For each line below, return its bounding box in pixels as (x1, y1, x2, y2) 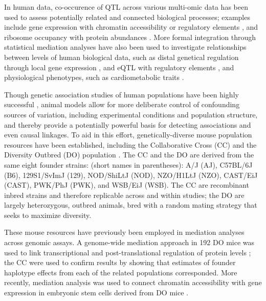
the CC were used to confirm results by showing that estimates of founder (4, 257, 236, 268)
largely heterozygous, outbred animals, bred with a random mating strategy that (4, 199, 257, 210)
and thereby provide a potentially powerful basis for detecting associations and (4, 119, 251, 130)
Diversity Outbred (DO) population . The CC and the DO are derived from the (4, 149, 254, 160)
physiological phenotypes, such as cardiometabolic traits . (4, 72, 184, 83)
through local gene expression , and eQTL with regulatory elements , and (4, 62, 234, 72)
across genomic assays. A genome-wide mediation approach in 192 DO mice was (4, 237, 255, 248)
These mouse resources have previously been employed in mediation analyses (4, 227, 245, 237)
